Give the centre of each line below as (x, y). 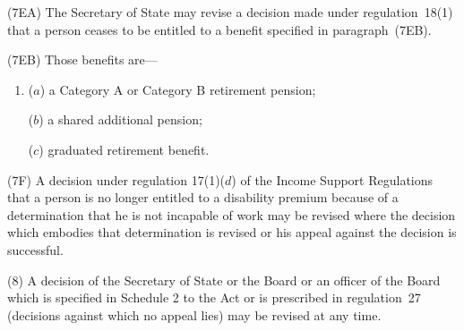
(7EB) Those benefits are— (82, 59)
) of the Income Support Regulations (332, 179)
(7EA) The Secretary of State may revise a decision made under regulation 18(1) (230, 12)
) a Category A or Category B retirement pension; (178, 89)
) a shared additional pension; (120, 119)
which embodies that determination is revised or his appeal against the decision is (232, 232)
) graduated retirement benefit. (124, 149)
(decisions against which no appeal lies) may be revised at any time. (194, 314)
